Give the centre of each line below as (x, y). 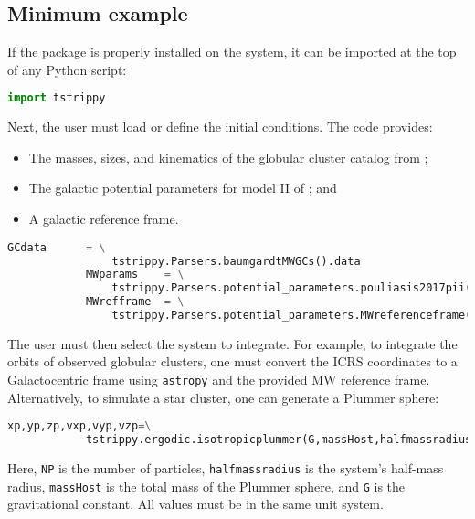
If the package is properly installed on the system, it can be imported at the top (232, 52)
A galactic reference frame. (104, 219)
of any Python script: (67, 69)
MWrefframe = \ (135, 302)
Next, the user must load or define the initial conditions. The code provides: (220, 127)
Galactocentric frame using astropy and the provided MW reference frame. (219, 380)
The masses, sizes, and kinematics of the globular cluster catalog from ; (228, 157)
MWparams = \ (135, 275)
